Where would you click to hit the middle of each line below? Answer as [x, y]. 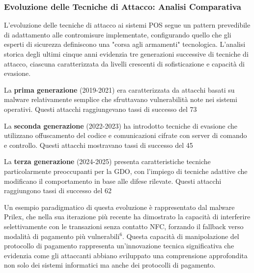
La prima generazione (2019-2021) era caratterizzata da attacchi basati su [119, 89]
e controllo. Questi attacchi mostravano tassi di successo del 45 [99, 145]
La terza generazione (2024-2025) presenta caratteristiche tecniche [107, 161]
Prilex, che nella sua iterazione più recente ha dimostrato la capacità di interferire [127, 217]
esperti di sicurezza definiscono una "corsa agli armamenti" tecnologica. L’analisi [125, 44]
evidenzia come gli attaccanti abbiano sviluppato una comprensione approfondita [126, 255]
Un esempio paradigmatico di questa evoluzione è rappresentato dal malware [119, 207]
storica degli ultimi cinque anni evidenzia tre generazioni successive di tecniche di [126, 54]
